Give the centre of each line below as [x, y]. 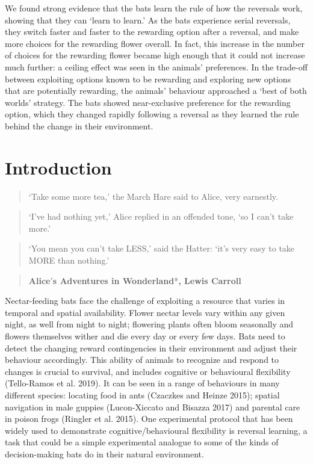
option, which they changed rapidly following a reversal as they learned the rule [152, 114]
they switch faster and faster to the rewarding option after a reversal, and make [152, 32]
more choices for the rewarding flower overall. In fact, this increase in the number [155, 43]
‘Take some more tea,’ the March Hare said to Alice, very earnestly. [153, 196]
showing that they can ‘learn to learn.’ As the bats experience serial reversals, [148, 20]
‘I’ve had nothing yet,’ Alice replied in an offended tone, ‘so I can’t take [161, 216]
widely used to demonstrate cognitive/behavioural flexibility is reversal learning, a [156, 430]
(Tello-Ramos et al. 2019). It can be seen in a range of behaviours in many [142, 383]
